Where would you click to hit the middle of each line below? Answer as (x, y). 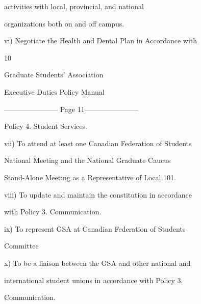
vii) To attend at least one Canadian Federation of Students (98, 143)
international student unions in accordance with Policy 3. (94, 280)
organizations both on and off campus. (64, 23)
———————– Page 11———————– (71, 109)
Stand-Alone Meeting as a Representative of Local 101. (90, 177)
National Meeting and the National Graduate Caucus (87, 160)
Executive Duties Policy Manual (54, 91)
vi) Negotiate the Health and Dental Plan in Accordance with (101, 40)
